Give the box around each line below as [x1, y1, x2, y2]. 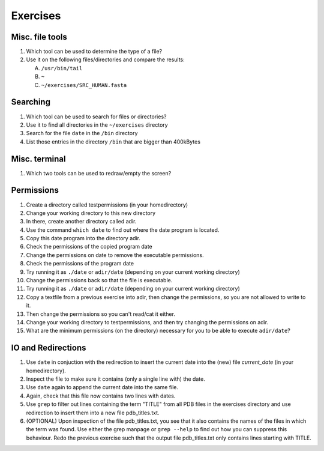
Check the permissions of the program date [26, 260, 134, 267]
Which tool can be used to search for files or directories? [26, 113, 167, 120]
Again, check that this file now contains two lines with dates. [26, 392, 176, 399]
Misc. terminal [11, 154, 66, 164]
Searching [11, 97, 51, 107]
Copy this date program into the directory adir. [26, 235, 141, 242]
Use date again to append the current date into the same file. [26, 384, 179, 391]
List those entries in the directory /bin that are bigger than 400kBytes [26, 138, 201, 145]
